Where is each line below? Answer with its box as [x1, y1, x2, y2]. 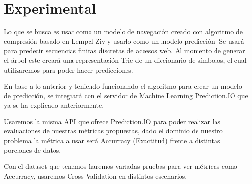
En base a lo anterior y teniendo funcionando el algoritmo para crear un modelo [4, 81, 242, 91]
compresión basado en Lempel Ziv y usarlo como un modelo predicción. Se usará [4, 36, 244, 46]
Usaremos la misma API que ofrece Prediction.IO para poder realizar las [4, 116, 221, 126]
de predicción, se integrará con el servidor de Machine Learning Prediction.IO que [4, 90, 248, 100]
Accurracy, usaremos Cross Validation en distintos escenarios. [4, 170, 187, 181]
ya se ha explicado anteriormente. [4, 100, 104, 110]
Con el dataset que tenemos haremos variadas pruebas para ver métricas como [4, 161, 237, 171]
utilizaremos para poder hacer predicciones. [4, 64, 133, 74]
